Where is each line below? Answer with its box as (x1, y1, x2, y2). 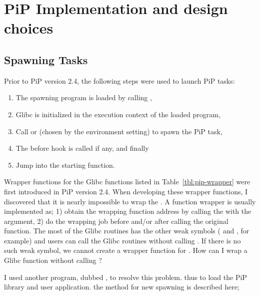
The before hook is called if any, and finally (15, 143, 149, 153)
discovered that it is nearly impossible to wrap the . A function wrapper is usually (4, 196, 256, 206)
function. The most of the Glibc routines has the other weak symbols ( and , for (4, 225, 249, 236)
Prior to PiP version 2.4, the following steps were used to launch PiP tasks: (4, 75, 235, 86)
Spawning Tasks (4, 52, 88, 67)
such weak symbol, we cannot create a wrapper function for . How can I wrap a (4, 245, 247, 255)
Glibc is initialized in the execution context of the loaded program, (15, 109, 220, 119)
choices (4, 18, 53, 38)
